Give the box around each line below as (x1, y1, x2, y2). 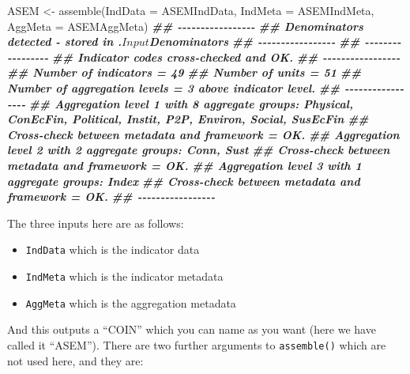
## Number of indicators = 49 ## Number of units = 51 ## (7, 64, 362, 81)
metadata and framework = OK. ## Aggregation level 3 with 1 (7, 157, 362, 173)
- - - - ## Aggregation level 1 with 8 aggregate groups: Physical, (7, 95, 354, 111)
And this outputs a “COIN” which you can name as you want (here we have (7, 321, 376, 338)
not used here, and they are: (7, 352, 144, 368)
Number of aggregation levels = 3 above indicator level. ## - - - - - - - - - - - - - (7, 79, 404, 96)
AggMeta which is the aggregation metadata (25, 294, 236, 311)
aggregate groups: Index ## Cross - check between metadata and (7, 172, 360, 189)
